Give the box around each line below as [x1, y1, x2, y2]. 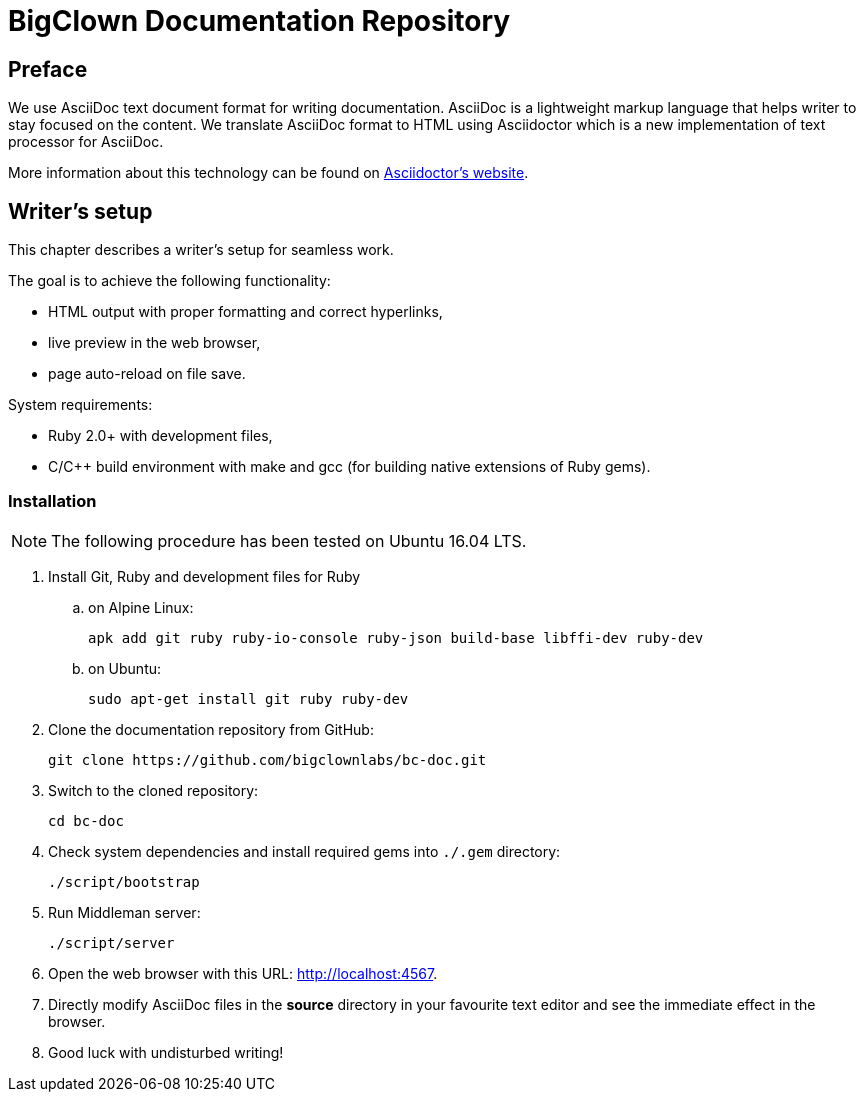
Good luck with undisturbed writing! [48, 1043, 284, 1061]
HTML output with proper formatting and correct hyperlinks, [48, 303, 443, 321]
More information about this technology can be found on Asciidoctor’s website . [8, 164, 529, 182]
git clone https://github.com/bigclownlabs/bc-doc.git [48, 751, 487, 768]
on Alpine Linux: [88, 598, 194, 616]
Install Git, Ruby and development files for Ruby [48, 567, 361, 585]
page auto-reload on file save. [48, 365, 246, 383]
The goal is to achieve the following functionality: [8, 272, 331, 290]
